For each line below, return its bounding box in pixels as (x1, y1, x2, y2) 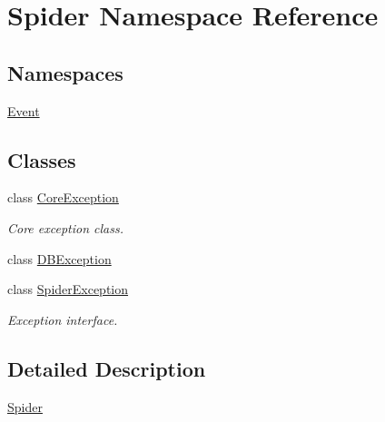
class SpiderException (7, 280, 129, 299)
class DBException (7, 249, 112, 268)
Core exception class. (7, 218, 123, 237)
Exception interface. (7, 309, 118, 329)
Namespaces (7, 58, 123, 86)
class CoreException (7, 188, 119, 207)
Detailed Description (7, 354, 206, 382)
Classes (7, 145, 76, 173)
